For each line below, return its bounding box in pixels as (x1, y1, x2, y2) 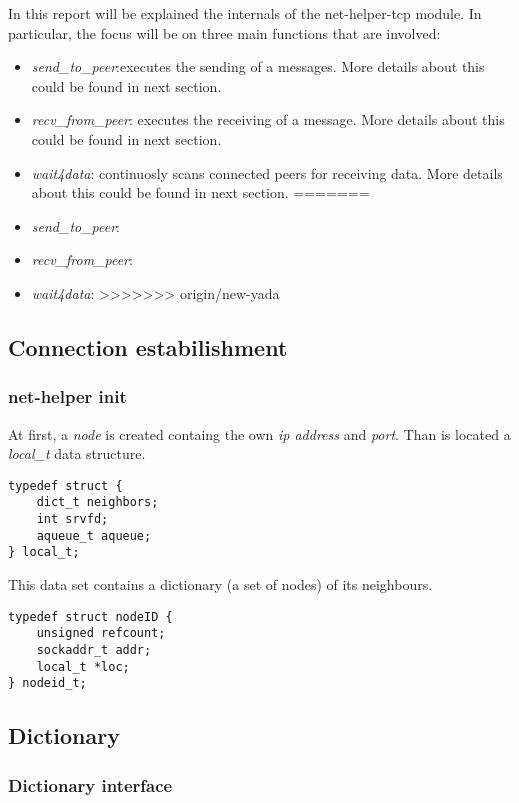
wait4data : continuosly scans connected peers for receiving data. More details (31, 162, 503, 183)
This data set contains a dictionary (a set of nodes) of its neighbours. (8, 574, 433, 594)
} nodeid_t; (8, 676, 87, 691)
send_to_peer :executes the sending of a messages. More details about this (31, 56, 485, 77)
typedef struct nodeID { (8, 609, 173, 624)
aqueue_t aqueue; (36, 528, 152, 543)
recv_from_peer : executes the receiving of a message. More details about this (31, 109, 505, 130)
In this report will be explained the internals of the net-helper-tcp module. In (8, 3, 482, 23)
